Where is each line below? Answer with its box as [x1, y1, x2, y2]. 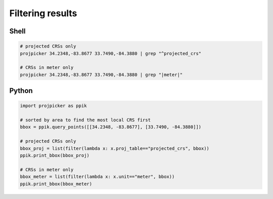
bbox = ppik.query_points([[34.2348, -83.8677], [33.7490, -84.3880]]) [20, 124, 202, 130]
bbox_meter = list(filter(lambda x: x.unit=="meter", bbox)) [20, 174, 175, 180]
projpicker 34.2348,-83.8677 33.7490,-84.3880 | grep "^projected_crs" [20, 51, 202, 56]
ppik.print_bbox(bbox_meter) [20, 181, 93, 187]
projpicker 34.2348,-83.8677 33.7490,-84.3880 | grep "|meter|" [20, 71, 183, 77]
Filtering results [9, 8, 77, 19]
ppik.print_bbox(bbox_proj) [20, 152, 89, 158]
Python [9, 87, 33, 95]
